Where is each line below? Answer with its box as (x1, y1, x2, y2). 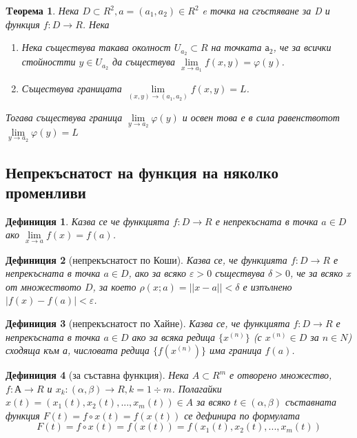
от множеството (6, 279, 81, 293)
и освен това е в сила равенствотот (182, 109, 340, 124)
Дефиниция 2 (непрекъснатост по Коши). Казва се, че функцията (6, 252, 287, 267)
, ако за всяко (128, 266, 186, 280)
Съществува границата (21, 81, 122, 95)
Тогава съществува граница (6, 109, 123, 124)
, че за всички (273, 40, 331, 54)
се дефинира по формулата (184, 408, 300, 422)
